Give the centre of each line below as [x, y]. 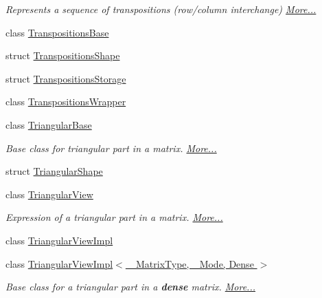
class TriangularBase [49, 124]
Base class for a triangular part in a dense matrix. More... [130, 287]
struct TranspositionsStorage [66, 78]
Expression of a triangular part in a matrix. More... [114, 217]
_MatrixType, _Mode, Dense [191, 263]
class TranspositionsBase [57, 32]
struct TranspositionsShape [63, 55]
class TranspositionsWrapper [66, 102]
